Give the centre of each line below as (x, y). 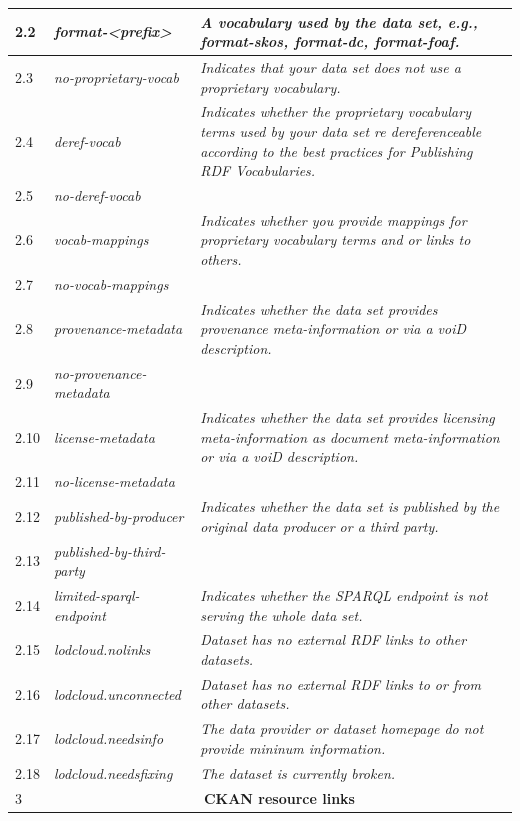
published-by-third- (109, 550)
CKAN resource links (279, 797)
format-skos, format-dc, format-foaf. (330, 41)
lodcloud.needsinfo (108, 738)
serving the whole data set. (281, 614)
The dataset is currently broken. (298, 772)
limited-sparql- (96, 594)
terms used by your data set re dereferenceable (341, 130)
